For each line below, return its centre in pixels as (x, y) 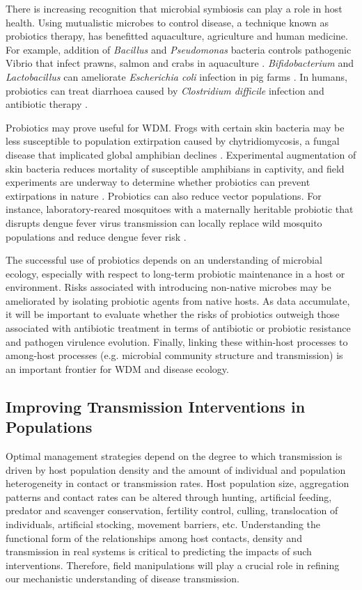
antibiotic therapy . (47, 104)
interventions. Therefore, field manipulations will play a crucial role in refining (173, 565)
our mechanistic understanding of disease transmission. (123, 579)
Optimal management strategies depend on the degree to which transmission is (174, 456)
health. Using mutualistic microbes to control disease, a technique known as (167, 22)
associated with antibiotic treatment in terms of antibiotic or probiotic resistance (178, 328)
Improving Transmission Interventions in (156, 406)
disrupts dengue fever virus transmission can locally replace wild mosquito (164, 222)
